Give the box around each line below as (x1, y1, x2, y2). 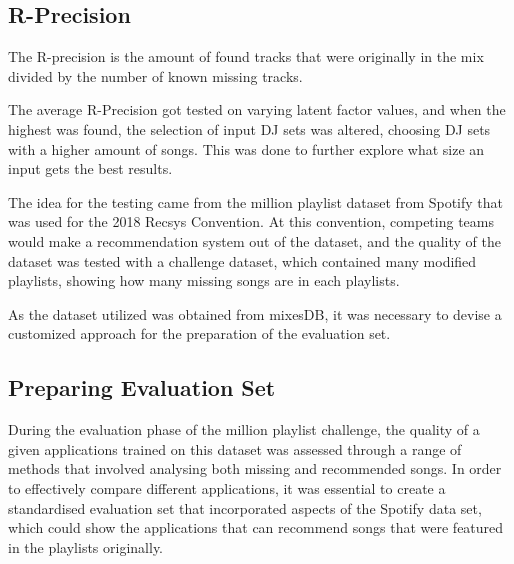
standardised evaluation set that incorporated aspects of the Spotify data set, (8, 497, 482, 518)
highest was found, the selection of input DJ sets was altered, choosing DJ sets (8, 118, 491, 139)
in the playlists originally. (8, 536, 164, 557)
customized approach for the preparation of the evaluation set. (8, 323, 391, 344)
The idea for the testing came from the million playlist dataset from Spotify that (8, 191, 504, 212)
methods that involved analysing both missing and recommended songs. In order (8, 458, 502, 479)
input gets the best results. (8, 158, 173, 179)
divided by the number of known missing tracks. (8, 65, 303, 86)
